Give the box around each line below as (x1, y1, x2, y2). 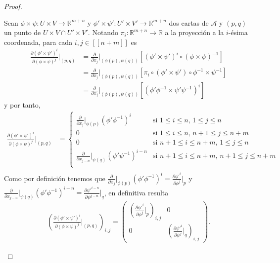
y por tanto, (4, 100, 41, 110)
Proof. (4, 1, 22, 11)
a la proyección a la (165, 27, 224, 38)
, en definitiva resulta (104, 187, 169, 197)
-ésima (228, 27, 248, 38)
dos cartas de (169, 17, 209, 28)
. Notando (88, 27, 118, 38)
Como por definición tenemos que (4, 173, 105, 183)
